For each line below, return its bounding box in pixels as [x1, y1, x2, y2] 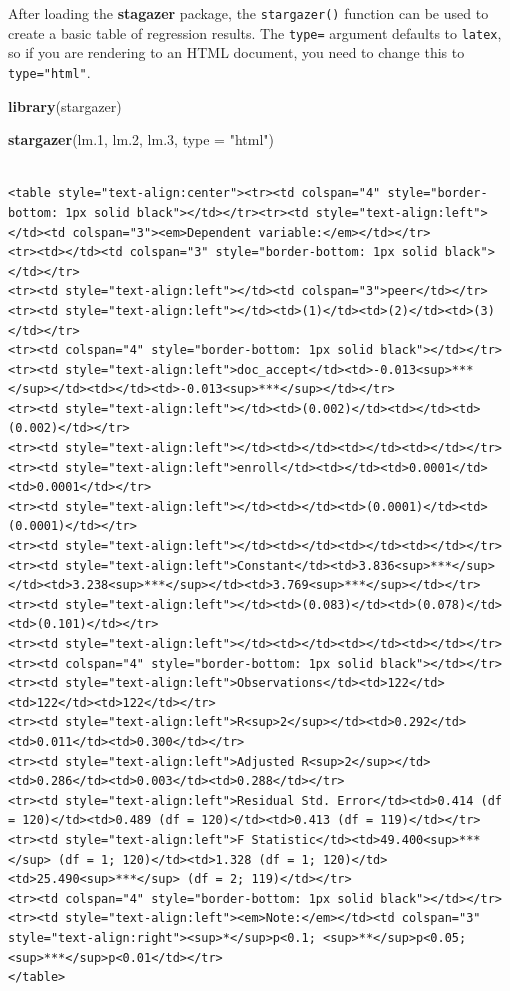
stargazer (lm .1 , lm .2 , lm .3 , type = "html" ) [8, 129, 275, 150]
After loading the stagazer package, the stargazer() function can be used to [8, 3, 489, 23]
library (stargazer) [8, 95, 122, 116]
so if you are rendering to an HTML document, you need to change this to [8, 42, 465, 63]
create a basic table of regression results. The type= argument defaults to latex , [8, 22, 502, 43]
